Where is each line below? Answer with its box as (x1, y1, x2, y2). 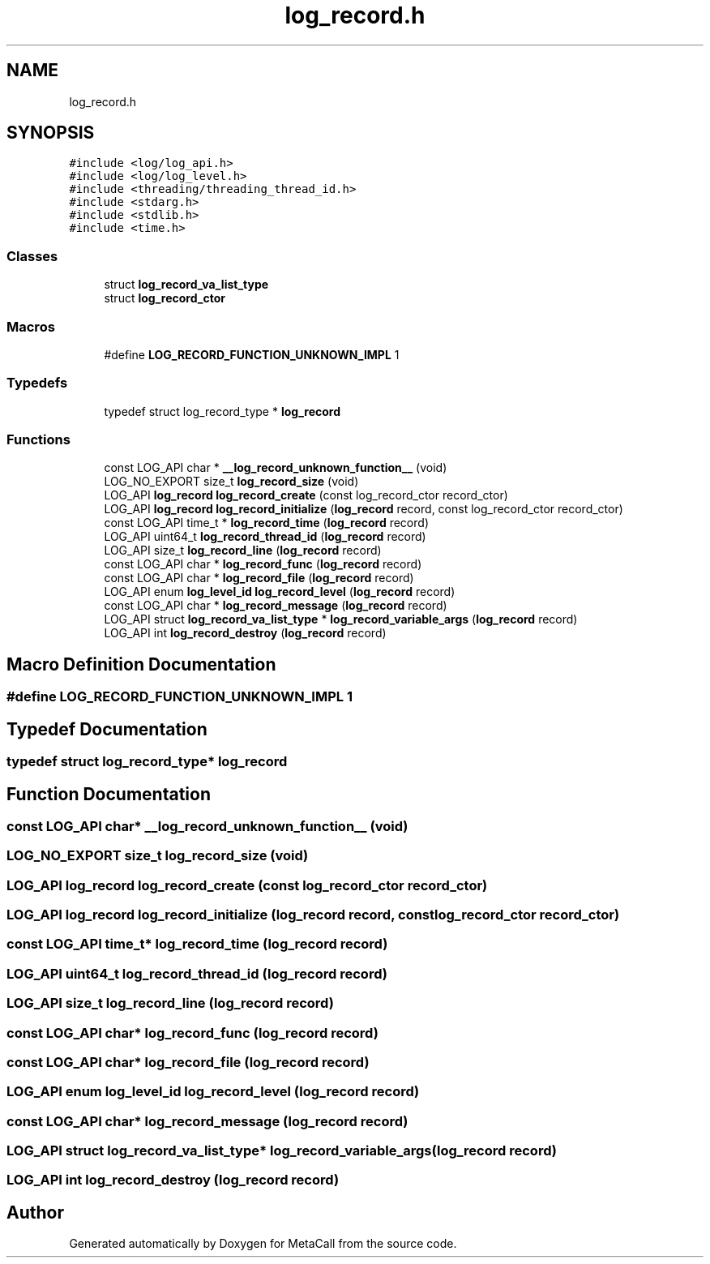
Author (6, 1202, 64, 1223)
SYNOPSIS (6, 122, 95, 144)
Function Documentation (6, 783, 211, 804)
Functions (6, 431, 71, 448)
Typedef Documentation (6, 718, 207, 739)
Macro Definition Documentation (6, 653, 276, 675)
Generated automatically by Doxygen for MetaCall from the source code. (69, 1236, 457, 1251)
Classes (6, 247, 58, 264)
